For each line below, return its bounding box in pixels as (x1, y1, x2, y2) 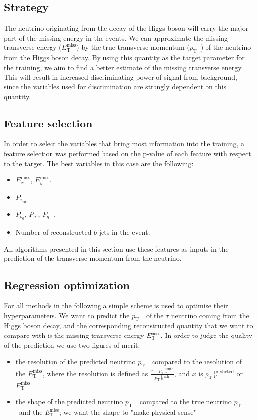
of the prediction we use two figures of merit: (4, 339, 140, 350)
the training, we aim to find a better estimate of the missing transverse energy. (4, 62, 243, 72)
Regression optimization (4, 277, 130, 293)
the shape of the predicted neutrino (15, 396, 123, 407)
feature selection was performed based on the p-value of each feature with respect (4, 148, 251, 158)
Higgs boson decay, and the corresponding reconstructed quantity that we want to (4, 320, 253, 331)
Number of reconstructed (15, 227, 92, 237)
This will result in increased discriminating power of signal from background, (4, 72, 237, 82)
